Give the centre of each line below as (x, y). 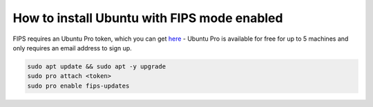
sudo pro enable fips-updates (78, 86)
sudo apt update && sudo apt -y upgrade (96, 66)
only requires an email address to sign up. (73, 48)
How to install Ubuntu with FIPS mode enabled (148, 18)
